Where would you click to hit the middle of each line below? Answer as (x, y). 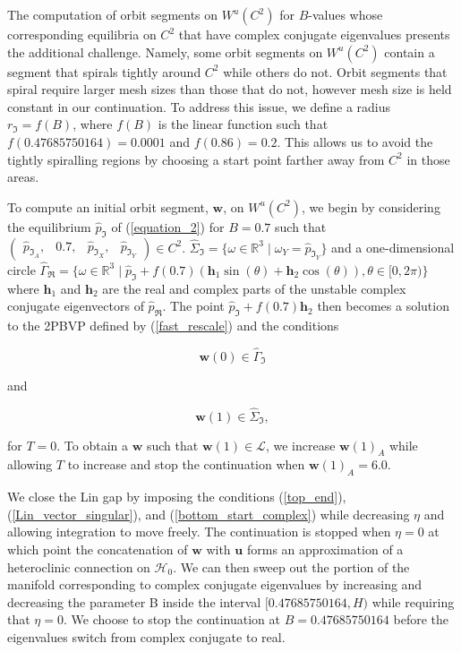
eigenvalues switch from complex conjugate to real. (146, 636)
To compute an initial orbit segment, (108, 206)
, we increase (300, 445)
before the (421, 619)
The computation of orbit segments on (113, 14)
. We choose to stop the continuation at (171, 619)
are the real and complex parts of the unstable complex (254, 288)
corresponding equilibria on (82, 34)
